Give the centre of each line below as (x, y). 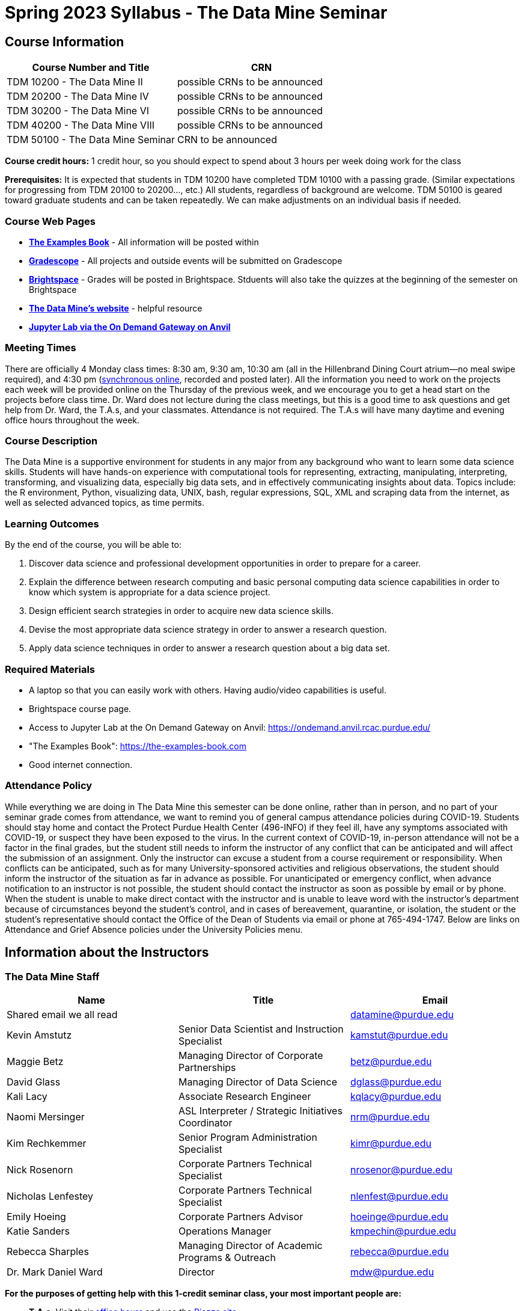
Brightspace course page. (80, 708)
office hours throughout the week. (72, 420)
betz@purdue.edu (391, 1061)
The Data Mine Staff (52, 976)
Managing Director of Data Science (258, 1082)
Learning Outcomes (52, 523)
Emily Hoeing (36, 1216)
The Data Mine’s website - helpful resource (116, 308)
